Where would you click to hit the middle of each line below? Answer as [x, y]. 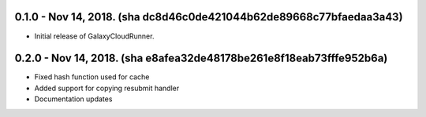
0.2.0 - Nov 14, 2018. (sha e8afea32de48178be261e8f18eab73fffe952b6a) [201, 58]
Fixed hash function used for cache [92, 77]
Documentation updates [73, 99]
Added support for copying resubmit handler [107, 88]
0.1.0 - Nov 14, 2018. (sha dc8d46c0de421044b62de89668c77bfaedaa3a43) [209, 17]
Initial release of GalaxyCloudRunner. [94, 36]
